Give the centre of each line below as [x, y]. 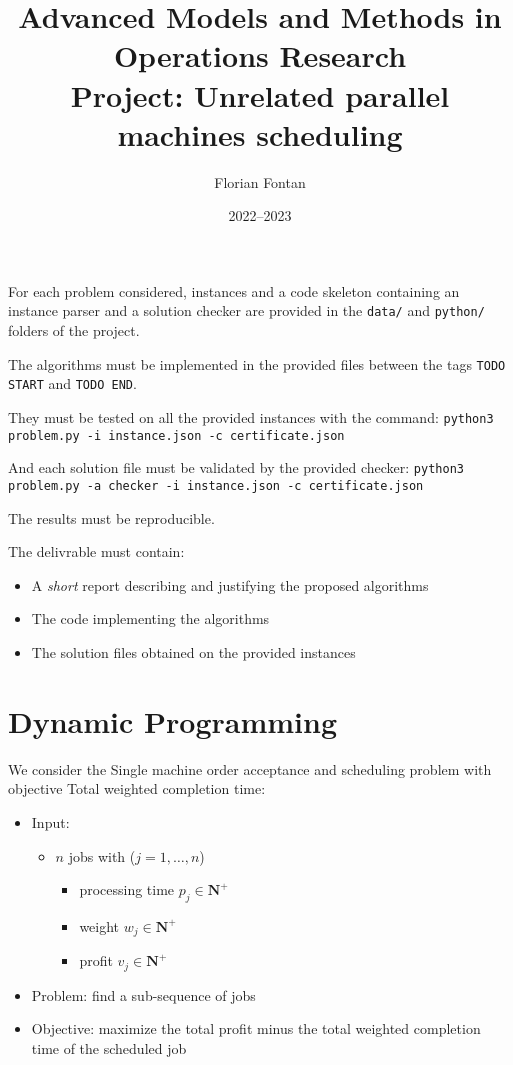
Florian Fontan [260, 181]
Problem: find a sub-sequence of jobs [143, 994]
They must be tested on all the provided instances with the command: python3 [251, 417]
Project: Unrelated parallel [260, 94]
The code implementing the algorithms [150, 618]
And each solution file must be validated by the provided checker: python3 [236, 467]
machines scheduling [260, 133]
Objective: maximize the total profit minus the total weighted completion [256, 1028]
